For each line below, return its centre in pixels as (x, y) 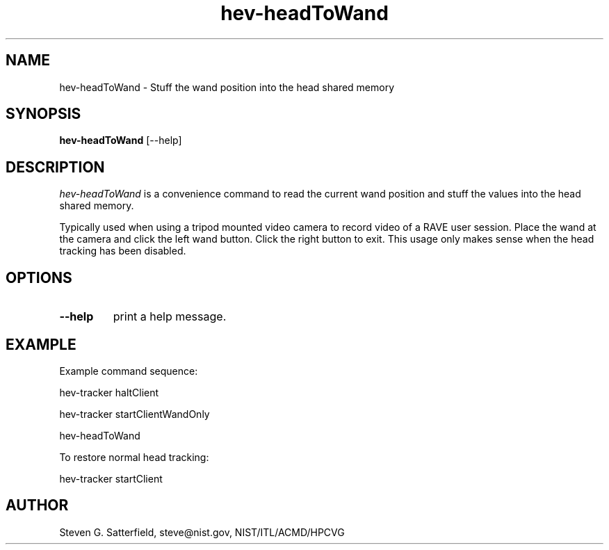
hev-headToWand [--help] (121, 140)
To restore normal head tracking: (134, 457)
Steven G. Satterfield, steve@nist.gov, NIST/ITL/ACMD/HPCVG (202, 532)
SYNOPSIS (43, 114)
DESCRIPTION (55, 167)
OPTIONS (39, 277)
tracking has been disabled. (123, 251)
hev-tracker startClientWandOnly (135, 414)
